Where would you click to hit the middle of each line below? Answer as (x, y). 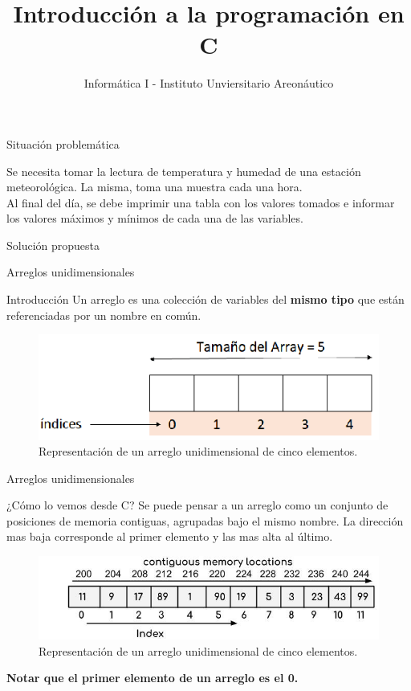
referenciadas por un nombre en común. (104, 315)
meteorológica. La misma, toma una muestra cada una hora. (155, 187)
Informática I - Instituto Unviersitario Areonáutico (209, 83)
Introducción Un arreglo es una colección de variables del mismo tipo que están (205, 299)
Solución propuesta (53, 245)
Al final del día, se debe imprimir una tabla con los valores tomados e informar (201, 202)
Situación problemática (63, 143)
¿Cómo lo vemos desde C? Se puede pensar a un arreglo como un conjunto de (197, 505)
